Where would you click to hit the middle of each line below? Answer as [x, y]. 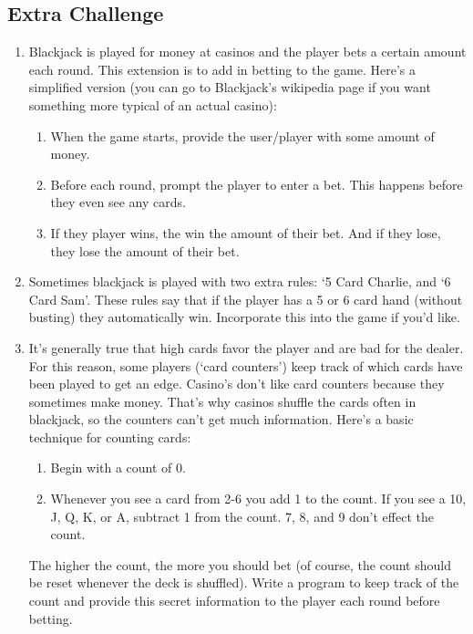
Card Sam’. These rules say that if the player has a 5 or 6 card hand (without [246, 299]
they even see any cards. [118, 202]
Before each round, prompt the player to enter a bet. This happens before [257, 184]
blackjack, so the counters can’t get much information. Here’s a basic [221, 419]
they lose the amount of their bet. [145, 250]
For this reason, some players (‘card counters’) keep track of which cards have [246, 365]
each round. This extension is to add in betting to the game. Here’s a [222, 69]
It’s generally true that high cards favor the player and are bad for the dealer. [246, 347]
